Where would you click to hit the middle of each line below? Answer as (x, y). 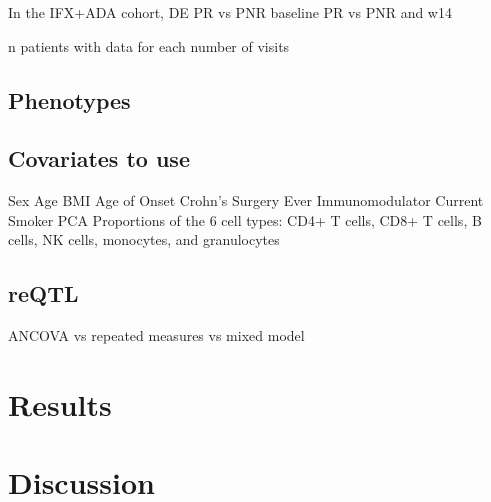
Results (60, 403)
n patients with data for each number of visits (149, 45)
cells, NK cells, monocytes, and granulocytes (144, 239)
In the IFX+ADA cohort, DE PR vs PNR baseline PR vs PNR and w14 (230, 12)
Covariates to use (99, 158)
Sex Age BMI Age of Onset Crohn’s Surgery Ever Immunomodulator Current (246, 200)
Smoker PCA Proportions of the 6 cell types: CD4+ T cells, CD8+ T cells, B (245, 219)
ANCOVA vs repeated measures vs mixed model (156, 335)
